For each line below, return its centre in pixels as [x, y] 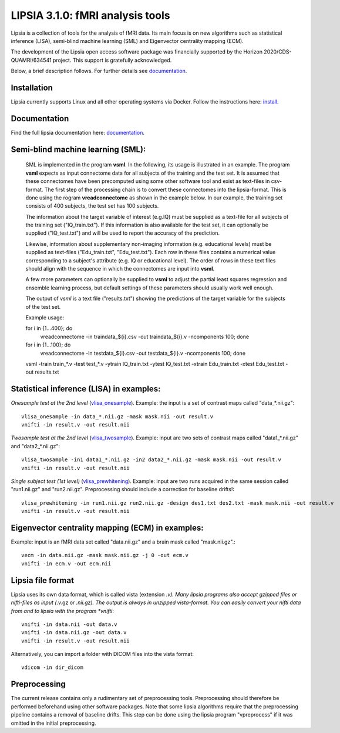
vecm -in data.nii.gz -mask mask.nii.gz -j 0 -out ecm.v [105, 555]
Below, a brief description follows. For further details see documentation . [99, 71]
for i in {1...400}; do [49, 328]
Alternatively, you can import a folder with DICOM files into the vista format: [102, 654]
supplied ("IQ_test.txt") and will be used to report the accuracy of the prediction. [123, 233]
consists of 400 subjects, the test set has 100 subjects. [92, 206]
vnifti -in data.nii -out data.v [69, 624]
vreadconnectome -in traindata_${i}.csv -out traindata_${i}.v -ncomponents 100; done [145, 336]
